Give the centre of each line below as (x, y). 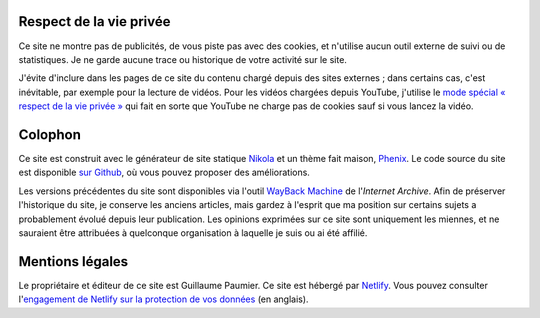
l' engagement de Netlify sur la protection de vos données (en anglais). (163, 299)
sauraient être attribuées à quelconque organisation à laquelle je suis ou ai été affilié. (193, 232)
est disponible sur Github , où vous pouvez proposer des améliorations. (164, 172)
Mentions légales (73, 261)
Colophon (50, 134)
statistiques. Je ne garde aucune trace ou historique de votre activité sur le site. (182, 59)
